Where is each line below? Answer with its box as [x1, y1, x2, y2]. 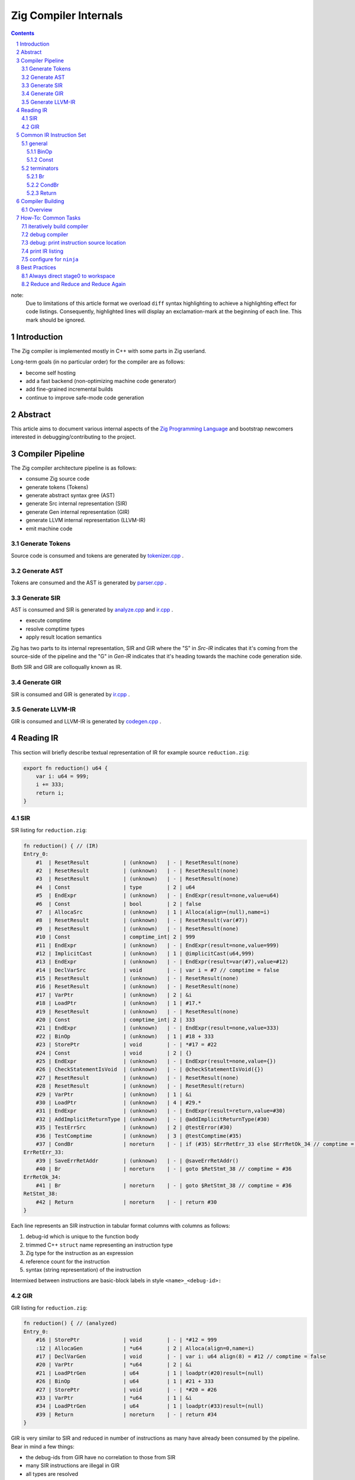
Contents [11, 30, 35, 37]
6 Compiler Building [16, 198, 64, 205]
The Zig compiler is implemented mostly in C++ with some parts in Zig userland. [11, 347, 206, 355]
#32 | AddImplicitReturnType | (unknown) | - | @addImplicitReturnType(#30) [35, 1116, 270, 1122]
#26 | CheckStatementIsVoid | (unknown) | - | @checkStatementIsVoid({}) [35, 1066, 264, 1073]
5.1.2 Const [27, 156, 53, 163]
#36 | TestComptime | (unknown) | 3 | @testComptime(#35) [35, 1132, 242, 1139]
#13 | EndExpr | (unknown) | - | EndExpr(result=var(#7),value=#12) [35, 958, 289, 965]
